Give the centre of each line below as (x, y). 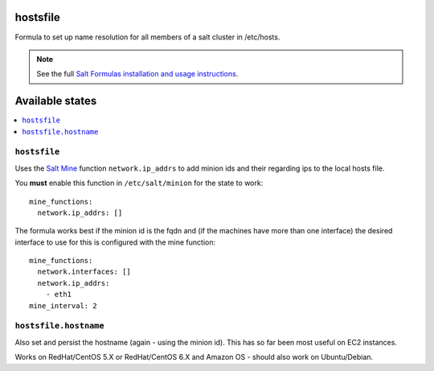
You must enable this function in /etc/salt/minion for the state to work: (139, 183)
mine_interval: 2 (63, 305)
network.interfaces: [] (84, 272)
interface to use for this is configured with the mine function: (115, 242)
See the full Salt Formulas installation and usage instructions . (137, 74)
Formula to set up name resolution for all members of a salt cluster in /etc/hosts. (147, 37)
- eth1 (59, 295)
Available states (56, 101)
